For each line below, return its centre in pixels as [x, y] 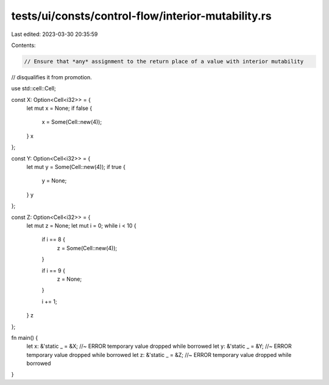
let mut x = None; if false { [59, 108]
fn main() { [25, 337]
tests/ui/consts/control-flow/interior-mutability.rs [141, 16]
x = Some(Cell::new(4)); [72, 122]
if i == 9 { [53, 270]
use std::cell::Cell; [34, 88]
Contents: [23, 45]
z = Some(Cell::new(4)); [87, 248]
